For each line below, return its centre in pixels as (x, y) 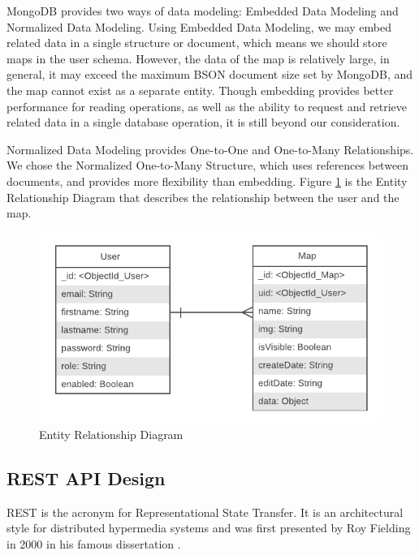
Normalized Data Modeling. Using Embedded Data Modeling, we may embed (199, 26)
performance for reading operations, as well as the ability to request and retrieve (207, 106)
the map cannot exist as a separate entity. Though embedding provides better (200, 90)
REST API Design (86, 478)
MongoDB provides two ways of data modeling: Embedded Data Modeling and (203, 11)
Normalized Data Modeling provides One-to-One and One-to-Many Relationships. (210, 149)
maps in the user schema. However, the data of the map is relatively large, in (198, 58)
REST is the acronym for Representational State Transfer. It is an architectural (205, 512)
